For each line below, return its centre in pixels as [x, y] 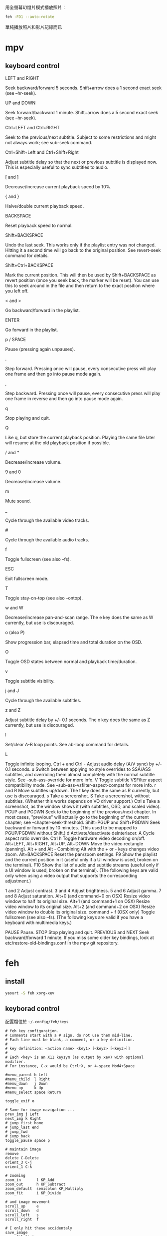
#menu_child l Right [28, 1079]
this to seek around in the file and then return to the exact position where [80, 285]
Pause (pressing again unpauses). [40, 349]
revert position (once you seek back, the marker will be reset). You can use [82, 280]
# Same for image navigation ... [40, 1110]
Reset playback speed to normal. [39, 225]
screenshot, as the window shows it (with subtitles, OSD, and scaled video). [83, 806]
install [15, 981]
